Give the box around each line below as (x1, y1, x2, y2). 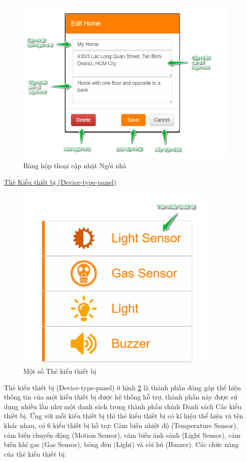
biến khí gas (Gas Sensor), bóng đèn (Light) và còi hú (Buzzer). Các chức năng (4, 439, 239, 449)
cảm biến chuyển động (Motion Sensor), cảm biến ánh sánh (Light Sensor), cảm (4, 430, 241, 440)
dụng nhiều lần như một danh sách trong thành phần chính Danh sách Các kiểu (4, 401, 242, 411)
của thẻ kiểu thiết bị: (4, 448, 66, 459)
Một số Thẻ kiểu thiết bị (23, 366, 96, 376)
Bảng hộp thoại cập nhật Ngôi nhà (23, 160, 127, 171)
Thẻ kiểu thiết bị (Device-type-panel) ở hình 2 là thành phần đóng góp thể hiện (4, 382, 241, 392)
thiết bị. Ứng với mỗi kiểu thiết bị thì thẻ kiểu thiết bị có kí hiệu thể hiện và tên (4, 411, 244, 421)
